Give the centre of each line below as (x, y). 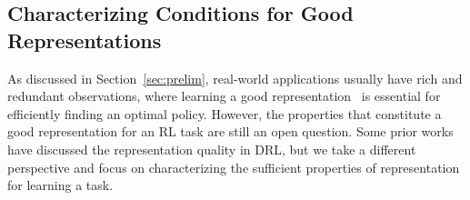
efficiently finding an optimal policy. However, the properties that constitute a (225, 113)
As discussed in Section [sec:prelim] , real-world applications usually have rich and (235, 78)
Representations (85, 40)
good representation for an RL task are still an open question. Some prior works (230, 131)
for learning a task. (60, 185)
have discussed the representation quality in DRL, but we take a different (212, 149)
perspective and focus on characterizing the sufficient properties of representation (234, 167)
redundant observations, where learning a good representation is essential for (224, 96)
